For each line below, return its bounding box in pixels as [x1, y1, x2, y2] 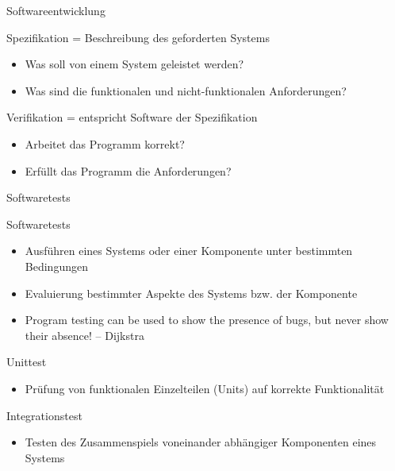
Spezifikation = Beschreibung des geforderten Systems [6, 29, 270, 45]
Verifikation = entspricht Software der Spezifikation [6, 109, 258, 125]
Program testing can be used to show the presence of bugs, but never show [25, 311, 389, 328]
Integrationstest [6, 407, 82, 423]
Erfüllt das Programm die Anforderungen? [25, 162, 232, 179]
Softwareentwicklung [6, 2, 105, 18]
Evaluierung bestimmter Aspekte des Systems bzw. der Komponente [25, 284, 358, 301]
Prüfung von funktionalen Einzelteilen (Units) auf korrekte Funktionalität [25, 380, 385, 396]
